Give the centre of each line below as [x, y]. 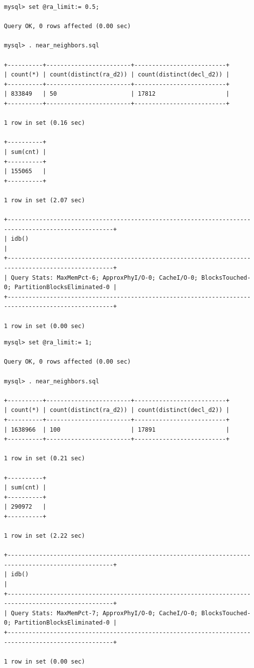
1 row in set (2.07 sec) [45, 200]
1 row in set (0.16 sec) [45, 123]
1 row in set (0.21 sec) [45, 459]
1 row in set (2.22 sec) [45, 536]
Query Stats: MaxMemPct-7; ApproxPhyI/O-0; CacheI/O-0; [104, 613]
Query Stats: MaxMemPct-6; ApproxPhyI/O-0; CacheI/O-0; [104, 278]
